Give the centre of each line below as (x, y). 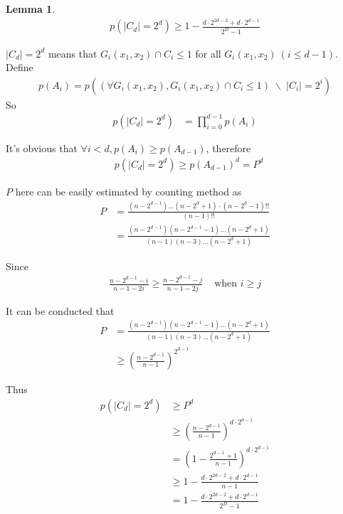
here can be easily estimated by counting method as (128, 191)
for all (208, 53)
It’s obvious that (42, 148)
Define (20, 67)
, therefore (228, 148)
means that (73, 53)
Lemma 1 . (31, 9)
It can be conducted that (60, 310)
